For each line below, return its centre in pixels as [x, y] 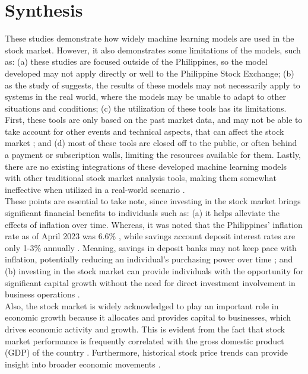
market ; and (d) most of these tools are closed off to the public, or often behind [151, 143]
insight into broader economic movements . [83, 364]
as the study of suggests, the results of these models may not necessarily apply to [153, 85]
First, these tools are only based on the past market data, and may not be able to [154, 120]
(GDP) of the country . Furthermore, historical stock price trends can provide [146, 352]
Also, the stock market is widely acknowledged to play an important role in [142, 305]
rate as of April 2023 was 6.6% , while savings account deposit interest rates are [150, 236]
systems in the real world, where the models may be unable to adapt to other [146, 96]
